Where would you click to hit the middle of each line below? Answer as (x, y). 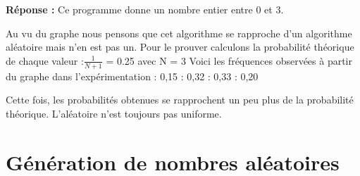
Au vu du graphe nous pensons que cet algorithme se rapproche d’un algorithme (179, 33)
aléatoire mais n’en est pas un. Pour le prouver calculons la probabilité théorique (180, 47)
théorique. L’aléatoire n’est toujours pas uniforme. (114, 113)
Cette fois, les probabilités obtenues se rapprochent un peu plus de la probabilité (180, 100)
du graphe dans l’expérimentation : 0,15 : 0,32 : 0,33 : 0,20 (132, 76)
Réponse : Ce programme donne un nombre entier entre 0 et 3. (145, 9)
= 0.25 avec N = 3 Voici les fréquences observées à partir (229, 60)
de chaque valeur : (45, 60)
